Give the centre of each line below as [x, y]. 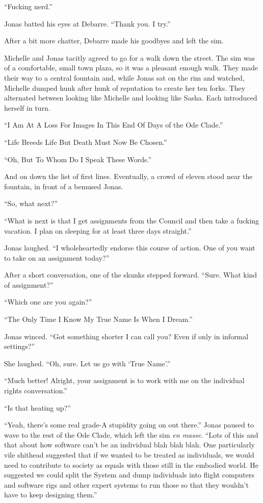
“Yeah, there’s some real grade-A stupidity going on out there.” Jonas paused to [129, 425]
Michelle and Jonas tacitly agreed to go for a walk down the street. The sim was [130, 57]
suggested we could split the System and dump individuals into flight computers [129, 475]
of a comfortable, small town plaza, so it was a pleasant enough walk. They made [131, 68]
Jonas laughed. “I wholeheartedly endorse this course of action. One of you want [130, 248]
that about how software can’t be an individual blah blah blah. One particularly [129, 445]
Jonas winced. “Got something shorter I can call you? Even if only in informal [126, 336]
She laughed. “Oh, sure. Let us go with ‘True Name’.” [87, 363]
